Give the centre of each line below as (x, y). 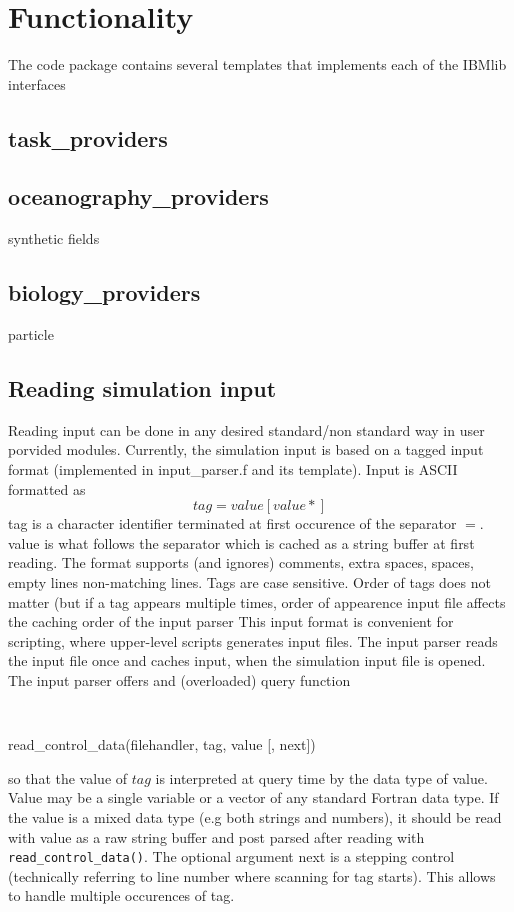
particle (31, 334)
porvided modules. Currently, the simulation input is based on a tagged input (246, 449)
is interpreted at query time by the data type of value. (321, 777)
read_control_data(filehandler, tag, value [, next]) (162, 744)
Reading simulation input (142, 388)
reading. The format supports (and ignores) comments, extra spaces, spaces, (241, 562)
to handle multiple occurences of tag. (121, 895)
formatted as (47, 488)
